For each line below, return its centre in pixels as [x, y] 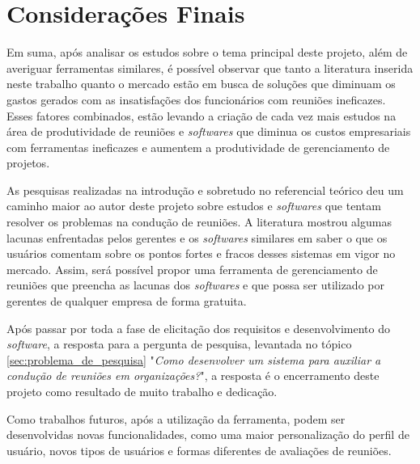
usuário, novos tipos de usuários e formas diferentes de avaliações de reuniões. [199, 450]
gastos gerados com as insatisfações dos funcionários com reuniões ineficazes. [196, 99]
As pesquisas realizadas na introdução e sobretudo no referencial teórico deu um [205, 190]
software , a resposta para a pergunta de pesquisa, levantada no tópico [179, 344]
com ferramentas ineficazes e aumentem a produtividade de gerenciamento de [198, 147]
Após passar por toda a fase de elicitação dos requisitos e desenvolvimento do [198, 328]
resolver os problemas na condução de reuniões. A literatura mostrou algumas [199, 222]
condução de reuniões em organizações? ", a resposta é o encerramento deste [193, 375]
